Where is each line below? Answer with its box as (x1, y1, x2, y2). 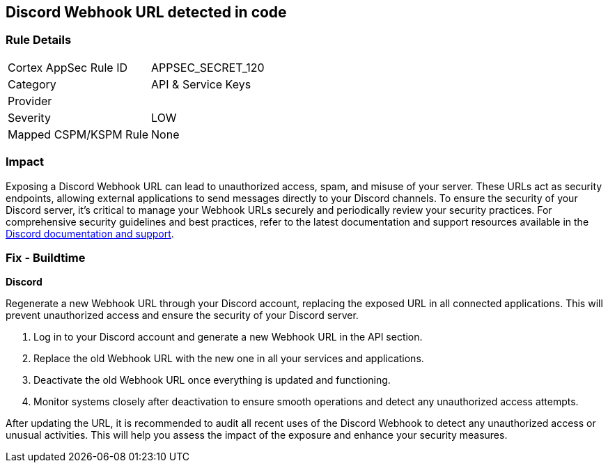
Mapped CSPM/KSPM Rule (8, 127, 149, 141)
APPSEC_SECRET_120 (151, 60, 265, 75)
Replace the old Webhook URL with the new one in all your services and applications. (33, 352, 424, 365)
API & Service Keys (151, 77, 251, 91)
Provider (8, 93, 52, 108)
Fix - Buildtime (6, 250, 86, 265)
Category (8, 77, 56, 91)
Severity (8, 110, 51, 125)
